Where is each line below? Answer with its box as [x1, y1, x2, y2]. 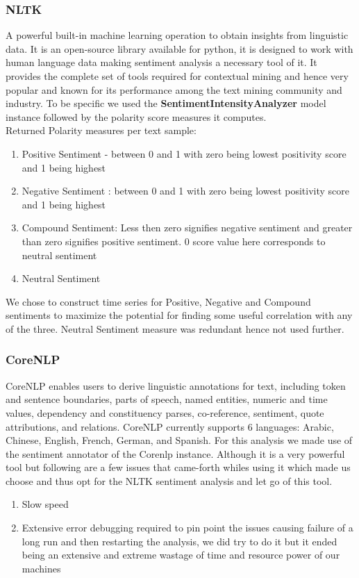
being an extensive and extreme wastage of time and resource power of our [22, 547, 340, 562]
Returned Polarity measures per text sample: [6, 123, 197, 138]
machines [22, 561, 61, 575]
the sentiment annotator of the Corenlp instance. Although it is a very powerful [6, 446, 345, 461]
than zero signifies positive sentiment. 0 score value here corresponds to [22, 233, 326, 248]
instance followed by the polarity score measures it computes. [6, 109, 267, 124]
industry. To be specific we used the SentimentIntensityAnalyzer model [6, 96, 326, 110]
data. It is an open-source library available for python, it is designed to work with [6, 41, 353, 56]
